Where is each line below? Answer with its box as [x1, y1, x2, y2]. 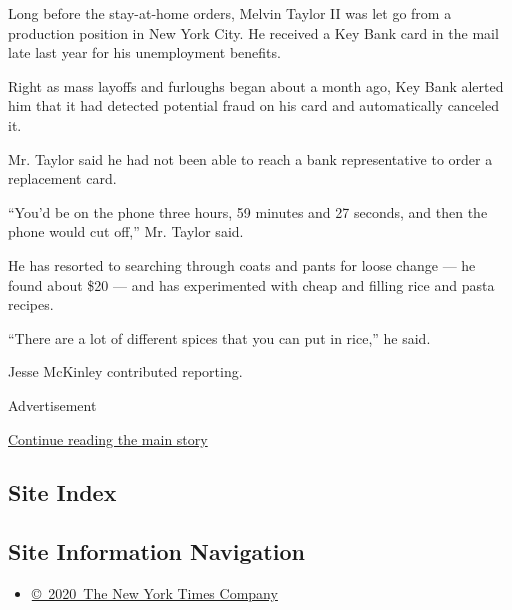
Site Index [8, 477, 117, 508]
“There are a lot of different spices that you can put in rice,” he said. [8, 327, 431, 348]
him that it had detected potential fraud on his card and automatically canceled [8, 95, 499, 116]
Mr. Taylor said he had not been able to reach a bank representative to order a [8, 148, 493, 169]
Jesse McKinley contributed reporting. [8, 361, 243, 382]
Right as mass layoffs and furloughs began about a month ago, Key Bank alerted [8, 75, 504, 96]
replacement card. [8, 168, 117, 189]
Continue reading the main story [8, 428, 208, 449]
